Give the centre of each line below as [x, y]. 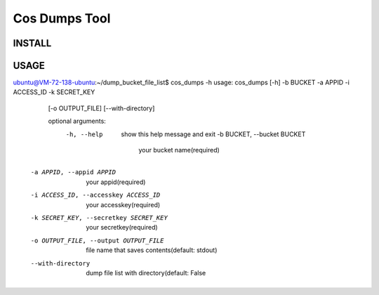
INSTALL [32, 43]
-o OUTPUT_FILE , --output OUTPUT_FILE [97, 240]
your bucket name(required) [179, 150]
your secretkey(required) [122, 228]
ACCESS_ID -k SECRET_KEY [54, 92]
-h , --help [84, 134]
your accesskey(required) [123, 204]
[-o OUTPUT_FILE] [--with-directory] [101, 108]
